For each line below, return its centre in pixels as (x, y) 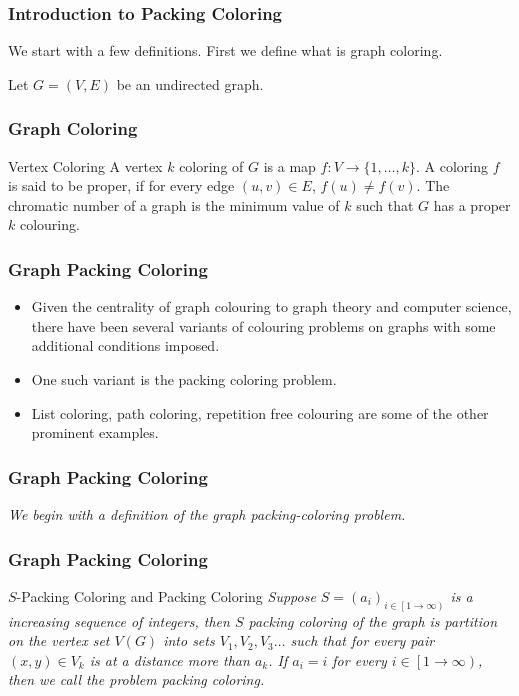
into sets (189, 640)
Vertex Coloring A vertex (85, 165)
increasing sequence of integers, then (119, 620)
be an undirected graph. (190, 83)
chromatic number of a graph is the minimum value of (174, 204)
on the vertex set (59, 640)
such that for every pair (362, 640)
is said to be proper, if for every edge (121, 185)
